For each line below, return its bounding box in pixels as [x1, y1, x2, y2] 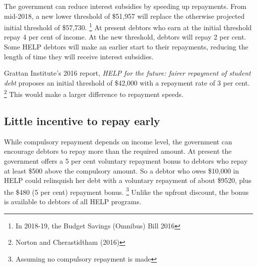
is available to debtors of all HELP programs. [4, 196, 141, 207]
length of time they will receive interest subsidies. [4, 51, 154, 61]
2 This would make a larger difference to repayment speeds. [4, 88, 184, 99]
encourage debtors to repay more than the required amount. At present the [4, 146, 232, 156]
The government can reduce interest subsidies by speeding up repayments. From [4, 1, 247, 11]
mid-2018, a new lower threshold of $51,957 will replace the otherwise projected [4, 10, 245, 21]
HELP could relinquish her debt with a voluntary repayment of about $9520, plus [4, 175, 252, 185]
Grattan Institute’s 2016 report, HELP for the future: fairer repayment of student [4, 68, 251, 78]
